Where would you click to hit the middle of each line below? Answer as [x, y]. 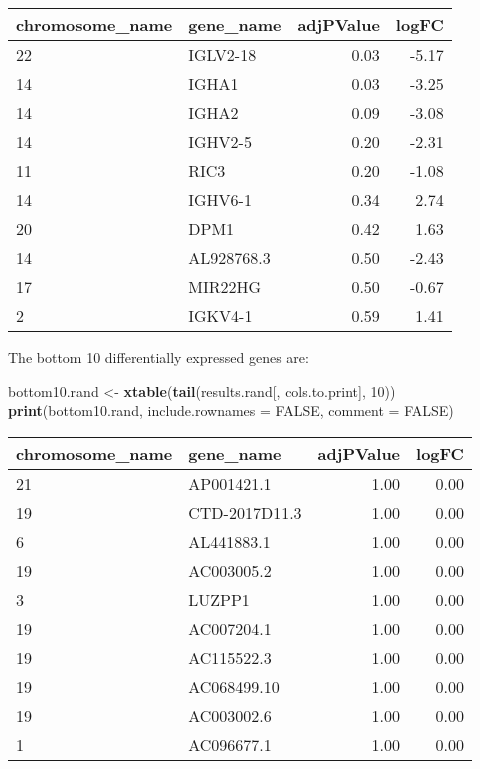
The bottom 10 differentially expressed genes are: [158, 357]
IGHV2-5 [220, 141]
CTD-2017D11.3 [245, 512]
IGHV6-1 [220, 199]
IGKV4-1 [220, 315]
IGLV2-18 [222, 54]
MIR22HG [225, 286]
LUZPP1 [219, 599]
